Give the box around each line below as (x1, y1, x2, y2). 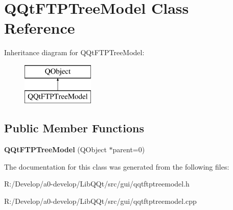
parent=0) (112, 144, 145, 155)
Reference (4, 17, 75, 38)
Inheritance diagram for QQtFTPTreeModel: (4, 47, 145, 58)
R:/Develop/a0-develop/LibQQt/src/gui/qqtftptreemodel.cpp (4, 196, 197, 206)
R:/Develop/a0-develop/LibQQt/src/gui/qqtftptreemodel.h (4, 178, 190, 189)
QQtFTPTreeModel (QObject (4, 144, 107, 155)
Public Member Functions (4, 120, 144, 136)
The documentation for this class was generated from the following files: (4, 161, 229, 172)
